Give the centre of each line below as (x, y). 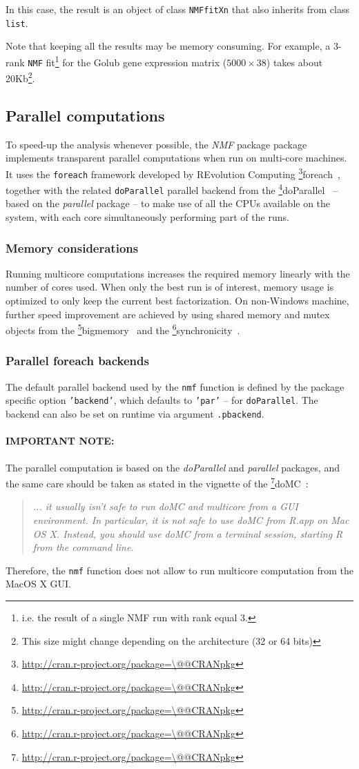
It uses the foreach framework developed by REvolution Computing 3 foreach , (173, 173)
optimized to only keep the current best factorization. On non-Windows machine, (177, 301)
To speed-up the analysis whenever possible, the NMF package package (156, 144)
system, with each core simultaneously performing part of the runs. (147, 217)
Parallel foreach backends (77, 361)
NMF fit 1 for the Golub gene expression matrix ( (127, 61)
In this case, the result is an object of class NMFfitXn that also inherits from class (177, 9)
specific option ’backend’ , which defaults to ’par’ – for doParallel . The (162, 400)
